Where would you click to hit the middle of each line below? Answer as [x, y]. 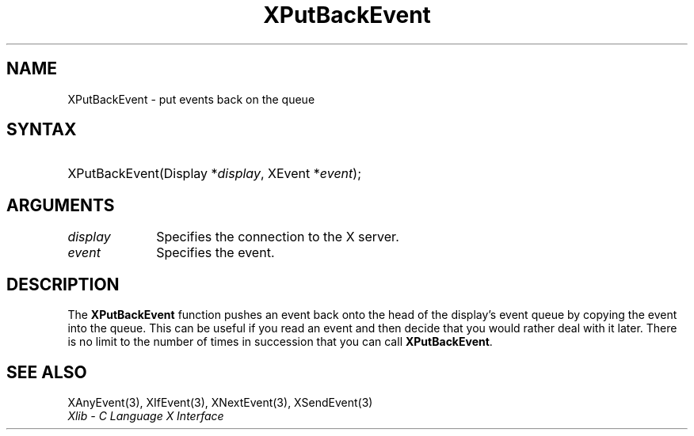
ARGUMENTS [61, 205]
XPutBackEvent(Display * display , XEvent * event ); [214, 174]
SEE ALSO [47, 372]
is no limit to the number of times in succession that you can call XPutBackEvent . [280, 342]
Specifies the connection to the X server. [278, 237]
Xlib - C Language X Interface [146, 415]
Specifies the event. [215, 253]
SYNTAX [42, 130]
